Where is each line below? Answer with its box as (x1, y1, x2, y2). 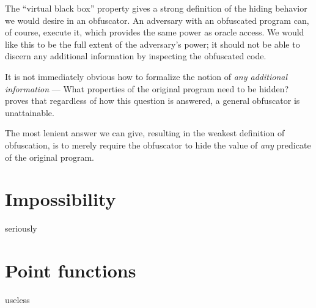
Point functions (5, 258, 136, 283)
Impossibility (5, 186, 116, 211)
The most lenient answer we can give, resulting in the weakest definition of (5, 127, 285, 139)
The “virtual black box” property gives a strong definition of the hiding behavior (5, 2, 307, 14)
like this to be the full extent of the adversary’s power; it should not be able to (5, 37, 300, 50)
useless (5, 293, 30, 306)
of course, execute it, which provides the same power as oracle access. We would (5, 26, 304, 38)
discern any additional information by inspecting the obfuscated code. (5, 50, 266, 62)
